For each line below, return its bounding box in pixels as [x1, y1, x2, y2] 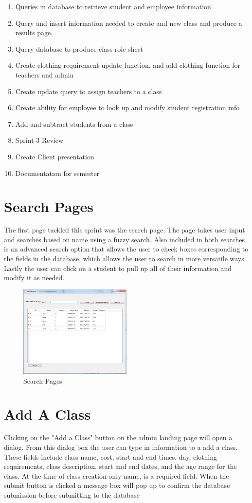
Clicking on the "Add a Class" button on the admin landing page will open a [4, 432, 233, 443]
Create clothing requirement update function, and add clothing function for [15, 60, 241, 70]
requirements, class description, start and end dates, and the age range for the [4, 461, 237, 471]
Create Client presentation [15, 151, 94, 161]
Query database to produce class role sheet [15, 43, 144, 54]
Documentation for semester [15, 168, 100, 178]
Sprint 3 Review [15, 135, 64, 145]
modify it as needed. [4, 272, 65, 283]
